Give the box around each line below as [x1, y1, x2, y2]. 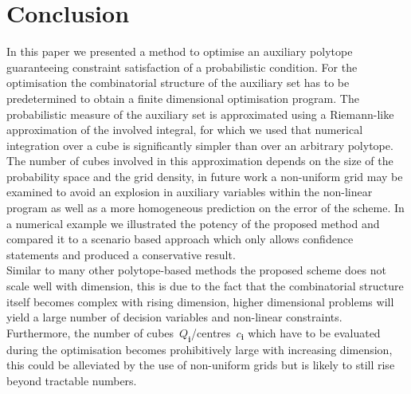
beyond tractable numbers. [6, 372, 137, 388]
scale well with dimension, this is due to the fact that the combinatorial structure [6, 278, 404, 294]
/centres [191, 324, 231, 341]
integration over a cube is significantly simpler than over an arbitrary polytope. [6, 136, 393, 153]
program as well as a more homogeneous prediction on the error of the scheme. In [6, 199, 405, 216]
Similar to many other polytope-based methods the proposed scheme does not [6, 262, 386, 278]
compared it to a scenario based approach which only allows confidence [6, 230, 354, 247]
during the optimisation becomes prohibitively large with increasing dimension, [6, 341, 393, 357]
